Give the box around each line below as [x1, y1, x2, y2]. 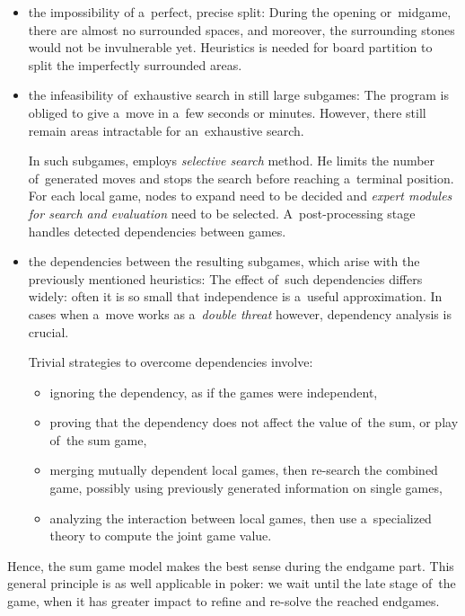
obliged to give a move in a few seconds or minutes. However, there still [28, 103, 426, 121]
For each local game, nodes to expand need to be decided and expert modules [28, 186, 452, 205]
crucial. [28, 322, 69, 341]
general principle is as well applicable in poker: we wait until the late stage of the [7, 574, 456, 593]
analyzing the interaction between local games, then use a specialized [49, 508, 432, 527]
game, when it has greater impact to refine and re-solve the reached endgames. [7, 592, 440, 611]
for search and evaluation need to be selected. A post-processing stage [28, 203, 416, 222]
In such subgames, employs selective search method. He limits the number [28, 151, 435, 170]
